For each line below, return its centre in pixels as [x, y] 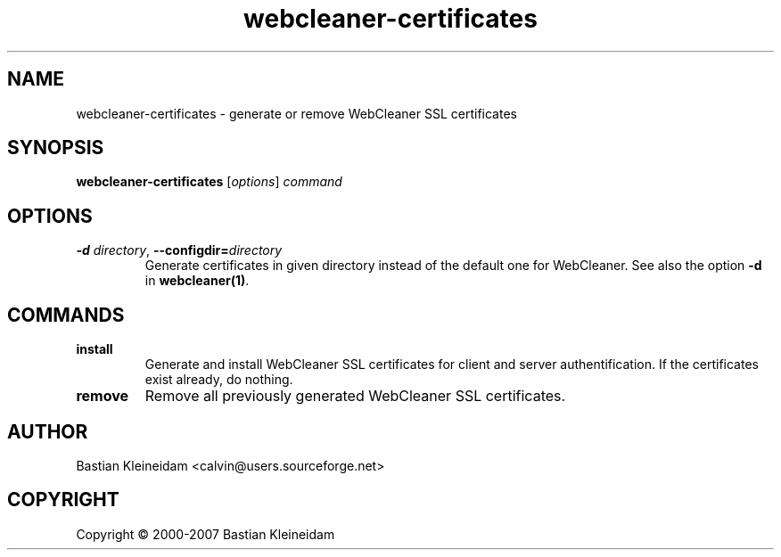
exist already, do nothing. [219, 380]
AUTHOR [48, 431]
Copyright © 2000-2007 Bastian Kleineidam [206, 534]
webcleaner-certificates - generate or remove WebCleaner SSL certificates [296, 113]
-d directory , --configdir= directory [179, 250]
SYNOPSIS [56, 148]
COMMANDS [66, 315]
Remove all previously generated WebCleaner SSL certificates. [355, 396]
